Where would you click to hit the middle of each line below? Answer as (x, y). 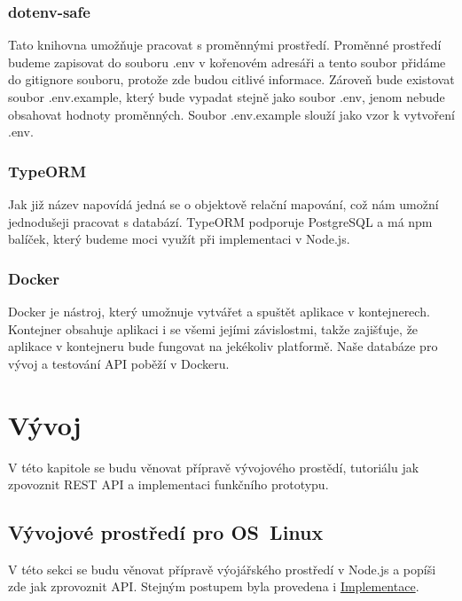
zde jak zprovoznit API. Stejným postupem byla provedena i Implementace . (214, 586)
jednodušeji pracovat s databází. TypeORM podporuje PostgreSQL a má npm (220, 221)
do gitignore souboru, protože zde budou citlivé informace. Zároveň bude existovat (231, 79)
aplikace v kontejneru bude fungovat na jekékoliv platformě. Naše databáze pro (223, 346)
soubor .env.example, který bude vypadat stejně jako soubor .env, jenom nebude (227, 97)
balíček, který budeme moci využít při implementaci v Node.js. (179, 239)
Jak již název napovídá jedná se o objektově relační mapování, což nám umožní (223, 204)
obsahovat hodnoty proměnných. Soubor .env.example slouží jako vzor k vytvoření (231, 114)
